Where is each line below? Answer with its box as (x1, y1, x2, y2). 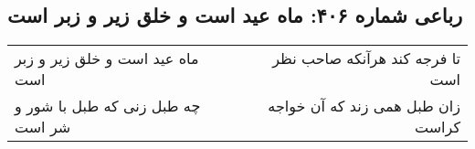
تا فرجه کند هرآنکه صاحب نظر (272, 48, 460, 69)
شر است (15, 116, 71, 138)
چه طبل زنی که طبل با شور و (15, 95, 201, 117)
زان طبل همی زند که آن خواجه (268, 95, 460, 117)
